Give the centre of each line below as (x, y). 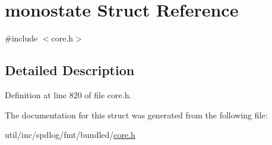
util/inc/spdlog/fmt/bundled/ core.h (70, 135)
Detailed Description (70, 70)
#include (21, 38)
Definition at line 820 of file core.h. (68, 94)
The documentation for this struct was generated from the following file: (136, 115)
